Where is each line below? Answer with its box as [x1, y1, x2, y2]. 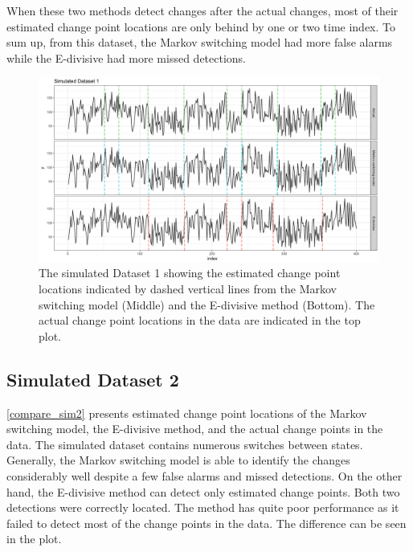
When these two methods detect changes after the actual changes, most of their [6, 2, 399, 18]
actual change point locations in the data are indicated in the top [39, 312, 361, 329]
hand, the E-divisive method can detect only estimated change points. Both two [6, 483, 400, 500]
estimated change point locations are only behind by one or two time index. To [6, 18, 396, 35]
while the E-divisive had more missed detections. [6, 49, 247, 66]
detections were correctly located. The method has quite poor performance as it [6, 499, 399, 516]
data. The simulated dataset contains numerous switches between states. [6, 435, 363, 452]
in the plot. [6, 530, 62, 547]
